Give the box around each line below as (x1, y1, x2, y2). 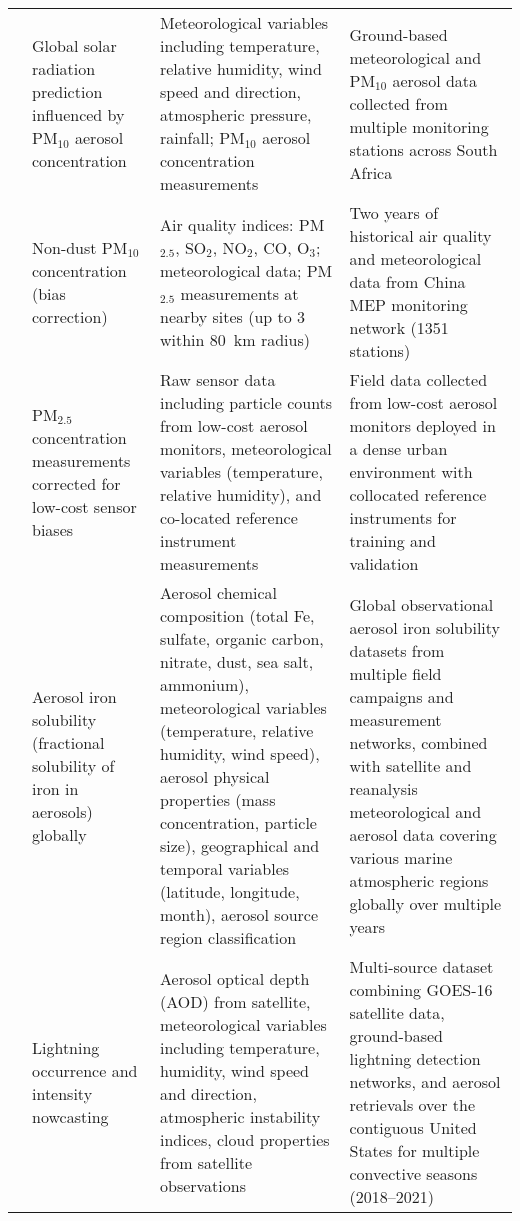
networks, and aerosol (349, 1070, 501, 1093)
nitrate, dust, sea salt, (159, 650, 314, 673)
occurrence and (32, 1058, 138, 1082)
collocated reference (349, 483, 487, 506)
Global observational (349, 592, 494, 616)
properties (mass (159, 788, 276, 811)
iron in (32, 776, 79, 800)
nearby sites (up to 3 (159, 304, 306, 328)
